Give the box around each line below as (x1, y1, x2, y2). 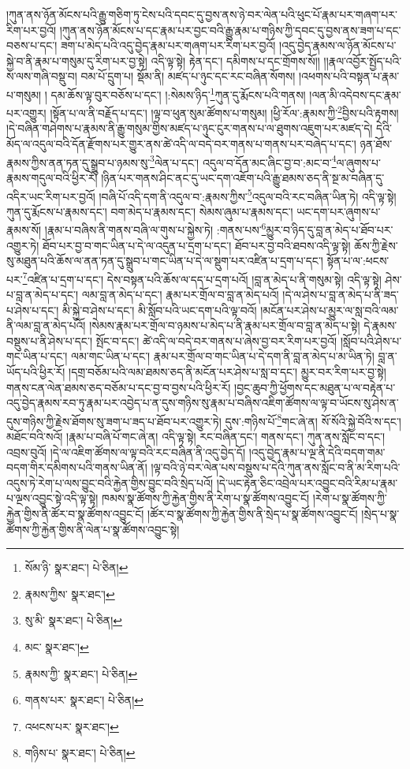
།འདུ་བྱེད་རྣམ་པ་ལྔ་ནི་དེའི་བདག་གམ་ (248, 443, 386, 460)
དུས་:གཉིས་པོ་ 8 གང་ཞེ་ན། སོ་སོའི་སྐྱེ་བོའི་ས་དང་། (225, 410, 401, 429)
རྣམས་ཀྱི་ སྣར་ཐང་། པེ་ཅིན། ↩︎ (24, 665, 138, 681)
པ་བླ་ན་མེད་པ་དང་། (6, 286, 79, 303)
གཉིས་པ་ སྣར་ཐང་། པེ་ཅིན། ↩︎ (24, 745, 136, 761)
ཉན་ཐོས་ (360, 136, 393, 152)
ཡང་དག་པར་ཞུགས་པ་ (296, 203, 381, 219)
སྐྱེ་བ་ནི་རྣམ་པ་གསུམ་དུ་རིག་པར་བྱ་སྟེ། (6, 52, 147, 69)
